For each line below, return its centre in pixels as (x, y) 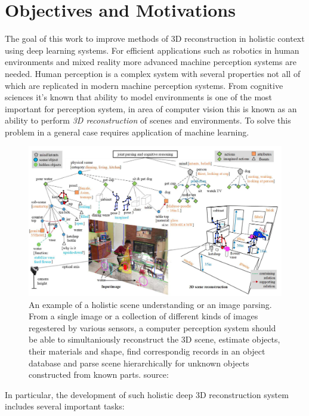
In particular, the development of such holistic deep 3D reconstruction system (147, 394)
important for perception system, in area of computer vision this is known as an (151, 108)
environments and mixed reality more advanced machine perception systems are (151, 62)
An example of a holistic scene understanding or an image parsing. (150, 304)
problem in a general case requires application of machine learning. (127, 132)
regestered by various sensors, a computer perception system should (152, 327)
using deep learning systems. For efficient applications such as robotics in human (152, 50)
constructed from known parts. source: (99, 375)
